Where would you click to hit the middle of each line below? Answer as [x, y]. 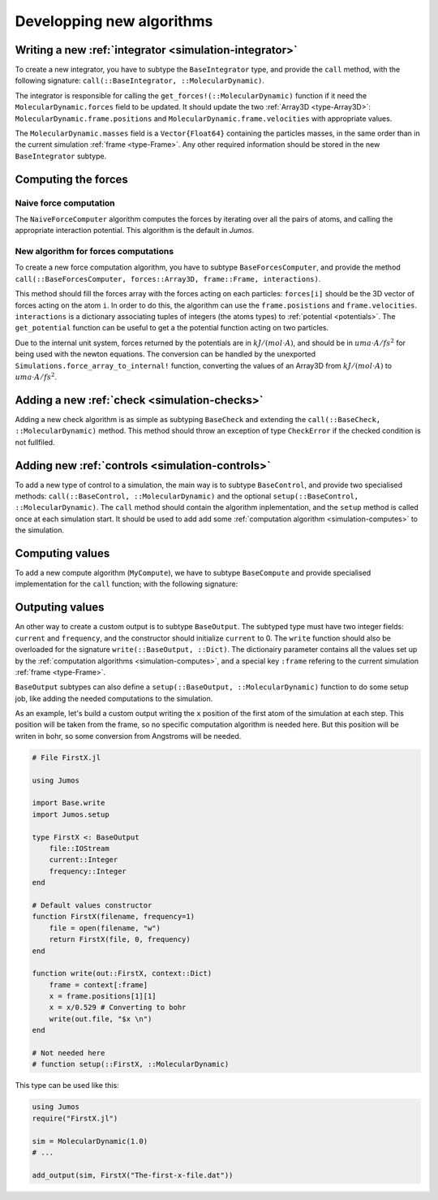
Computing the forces [72, 179]
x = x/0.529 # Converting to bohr [118, 1008]
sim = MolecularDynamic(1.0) [90, 1141]
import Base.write [69, 803]
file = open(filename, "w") [105, 928]
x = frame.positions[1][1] [103, 996]
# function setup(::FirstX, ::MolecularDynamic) [131, 1064]
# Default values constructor [92, 905]
